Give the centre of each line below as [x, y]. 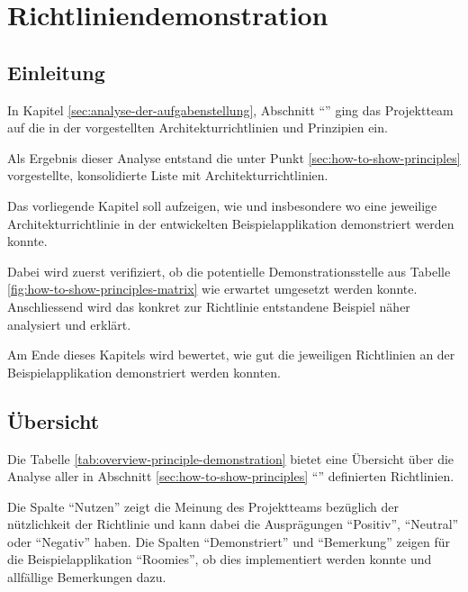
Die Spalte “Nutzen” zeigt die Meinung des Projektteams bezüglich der [203, 506]
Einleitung [56, 72]
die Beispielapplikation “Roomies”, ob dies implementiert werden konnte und [220, 559]
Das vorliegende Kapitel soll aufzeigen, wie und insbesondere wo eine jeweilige [222, 205]
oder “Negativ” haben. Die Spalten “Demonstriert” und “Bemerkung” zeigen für [229, 541]
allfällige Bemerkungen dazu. [87, 577]
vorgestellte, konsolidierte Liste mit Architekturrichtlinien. [168, 175]
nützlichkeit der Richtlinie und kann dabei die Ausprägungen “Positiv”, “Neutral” [233, 524]
